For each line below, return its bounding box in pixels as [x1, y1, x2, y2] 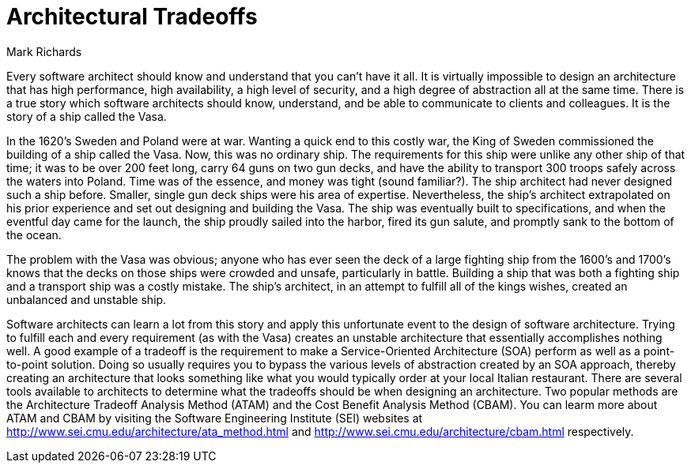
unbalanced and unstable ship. [6, 292, 167, 306]
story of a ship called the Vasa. [6, 109, 167, 123]
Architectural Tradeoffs [6, 3, 258, 30]
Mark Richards [6, 44, 82, 58]
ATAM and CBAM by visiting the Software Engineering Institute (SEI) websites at [6, 411, 423, 425]
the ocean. [6, 227, 62, 242]
